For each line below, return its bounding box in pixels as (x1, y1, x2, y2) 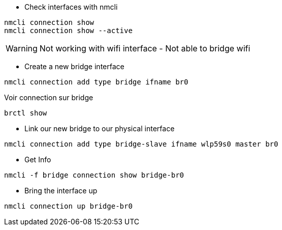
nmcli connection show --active (4, 26, 133, 35)
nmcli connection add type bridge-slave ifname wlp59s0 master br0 (4, 140, 278, 148)
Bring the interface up (24, 186, 98, 195)
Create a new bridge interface (24, 62, 124, 71)
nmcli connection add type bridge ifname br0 (4, 78, 189, 86)
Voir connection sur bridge (4, 93, 93, 102)
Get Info (24, 155, 51, 164)
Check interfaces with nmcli (24, 3, 118, 11)
